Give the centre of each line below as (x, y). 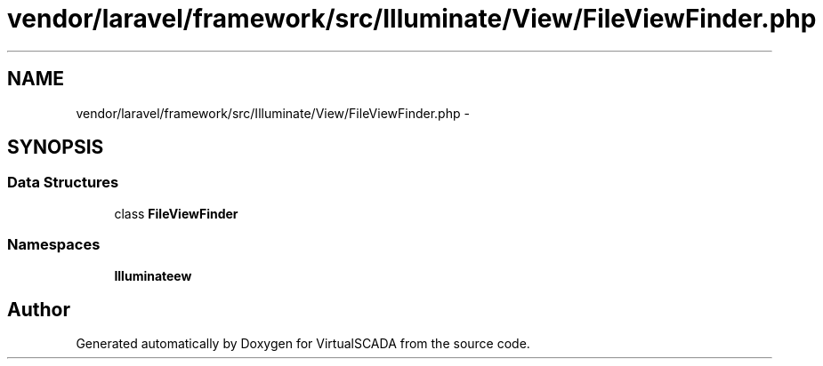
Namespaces (54, 245)
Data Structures (63, 183)
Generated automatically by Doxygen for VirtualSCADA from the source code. (303, 344)
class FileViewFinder (176, 213)
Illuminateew (153, 275)
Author (39, 309)
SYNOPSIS (56, 147)
